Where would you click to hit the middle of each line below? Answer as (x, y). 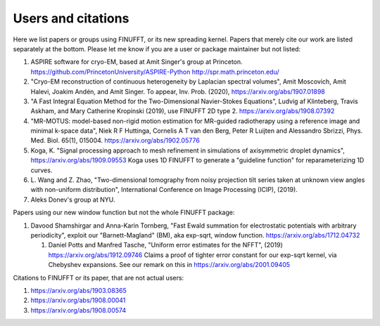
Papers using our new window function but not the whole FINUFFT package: (124, 213)
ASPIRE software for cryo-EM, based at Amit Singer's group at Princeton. (137, 62)
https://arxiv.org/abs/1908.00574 (78, 310)
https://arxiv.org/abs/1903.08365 (78, 290)
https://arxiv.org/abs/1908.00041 (78, 300)
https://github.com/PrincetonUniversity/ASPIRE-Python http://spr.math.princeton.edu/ (155, 72)
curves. (42, 170)
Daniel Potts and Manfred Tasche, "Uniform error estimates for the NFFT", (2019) (165, 245)
